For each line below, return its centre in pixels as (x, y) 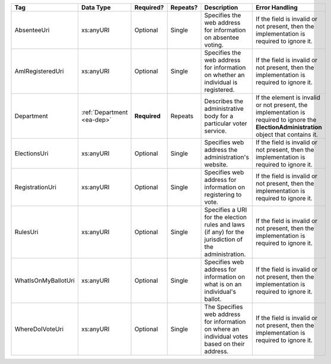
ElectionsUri (31, 153)
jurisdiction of (224, 239)
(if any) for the (224, 232)
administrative (224, 108)
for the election (226, 217)
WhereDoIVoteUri (39, 329)
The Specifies (224, 307)
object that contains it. (287, 135)
